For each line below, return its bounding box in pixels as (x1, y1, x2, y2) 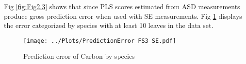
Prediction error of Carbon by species (23, 51, 135, 61)
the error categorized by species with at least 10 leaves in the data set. (4, 20, 213, 30)
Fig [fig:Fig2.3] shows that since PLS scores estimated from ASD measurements (4, 1, 240, 11)
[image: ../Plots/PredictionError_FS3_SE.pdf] (23, 37, 176, 44)
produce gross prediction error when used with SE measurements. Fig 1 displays (4, 11, 242, 21)
